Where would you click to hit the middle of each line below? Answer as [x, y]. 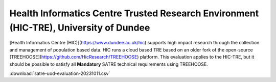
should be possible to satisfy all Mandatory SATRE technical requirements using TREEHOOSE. [109, 64]
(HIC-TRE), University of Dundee [80, 28]
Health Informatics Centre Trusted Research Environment [134, 13]
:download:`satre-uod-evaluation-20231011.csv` [60, 73]
